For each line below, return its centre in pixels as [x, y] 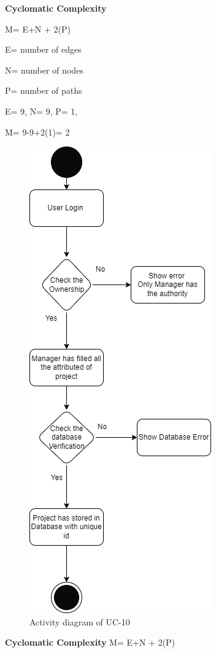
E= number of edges [43, 49]
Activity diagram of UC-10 [80, 621]
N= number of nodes [44, 70]
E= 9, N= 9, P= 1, [41, 111]
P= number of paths [44, 90]
